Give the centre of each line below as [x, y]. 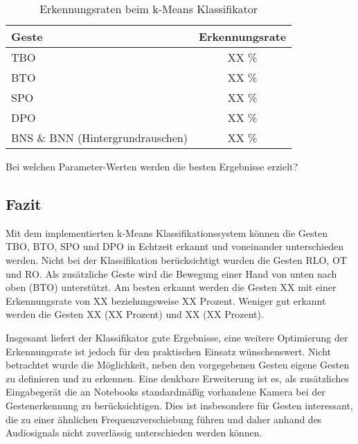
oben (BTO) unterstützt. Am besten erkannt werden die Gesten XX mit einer [171, 287]
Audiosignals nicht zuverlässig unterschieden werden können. [134, 433]
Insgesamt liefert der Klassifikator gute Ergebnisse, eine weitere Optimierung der [177, 337]
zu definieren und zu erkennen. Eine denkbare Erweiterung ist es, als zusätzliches [178, 378]
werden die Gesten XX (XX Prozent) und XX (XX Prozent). [135, 314]
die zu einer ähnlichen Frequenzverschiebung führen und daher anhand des [164, 419]
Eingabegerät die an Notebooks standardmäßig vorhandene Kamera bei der [165, 392]
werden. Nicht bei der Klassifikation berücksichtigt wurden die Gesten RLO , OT [176, 259]
